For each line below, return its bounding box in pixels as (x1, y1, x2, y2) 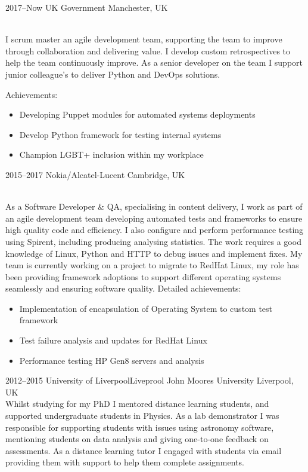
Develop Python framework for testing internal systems (19, 128, 222, 140)
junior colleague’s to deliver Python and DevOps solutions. (5, 68, 220, 80)
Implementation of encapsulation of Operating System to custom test (19, 302, 273, 314)
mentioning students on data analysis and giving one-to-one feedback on (5, 433, 269, 445)
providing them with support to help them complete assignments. (5, 456, 244, 468)
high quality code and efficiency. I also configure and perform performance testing (5, 223, 304, 236)
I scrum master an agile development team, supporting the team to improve (5, 33, 282, 45)
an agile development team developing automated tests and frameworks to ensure (5, 212, 303, 224)
